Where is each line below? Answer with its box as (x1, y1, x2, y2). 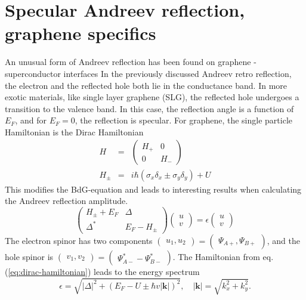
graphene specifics (5, 21, 156, 45)
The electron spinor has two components (5, 234, 153, 247)
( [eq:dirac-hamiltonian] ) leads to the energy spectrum (5, 265, 200, 278)
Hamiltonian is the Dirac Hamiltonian (5, 125, 144, 138)
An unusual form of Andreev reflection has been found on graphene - (5, 55, 256, 68)
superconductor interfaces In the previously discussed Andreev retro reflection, (5, 67, 292, 79)
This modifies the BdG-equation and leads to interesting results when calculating (5, 183, 302, 195)
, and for (15, 114, 47, 126)
